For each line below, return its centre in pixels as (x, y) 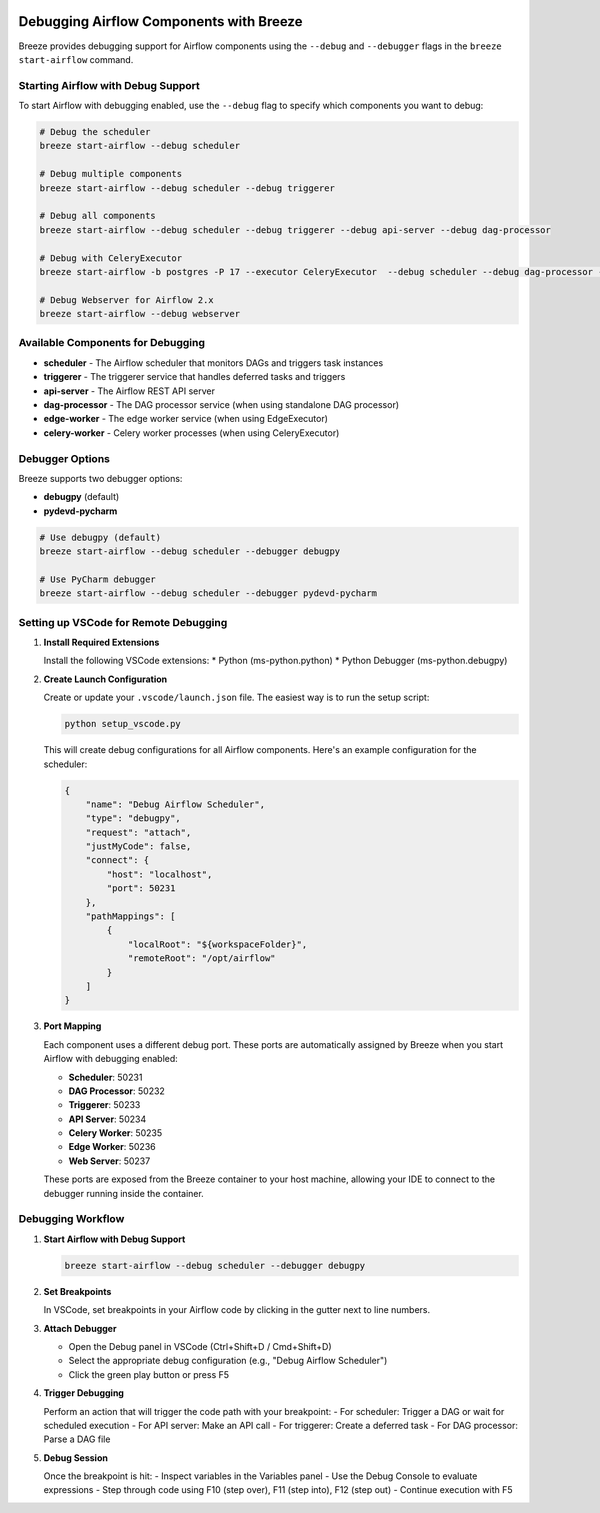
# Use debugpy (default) (100, 537)
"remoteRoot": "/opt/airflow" (201, 958)
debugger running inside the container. (123, 1193)
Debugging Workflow (71, 1219)
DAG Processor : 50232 (116, 1091)
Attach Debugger (80, 1328)
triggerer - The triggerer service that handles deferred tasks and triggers (194, 377)
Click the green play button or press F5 (149, 1374)
